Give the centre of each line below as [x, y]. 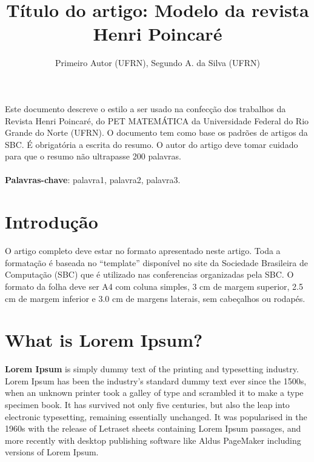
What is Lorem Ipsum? [104, 340]
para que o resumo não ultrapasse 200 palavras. [93, 156]
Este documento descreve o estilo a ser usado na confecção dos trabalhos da [145, 108]
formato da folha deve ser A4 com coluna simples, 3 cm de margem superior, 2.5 [154, 286]
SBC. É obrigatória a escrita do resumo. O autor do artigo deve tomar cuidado [152, 144]
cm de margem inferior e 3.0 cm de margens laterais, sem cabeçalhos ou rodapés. [155, 298]
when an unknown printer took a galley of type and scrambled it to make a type [154, 393]
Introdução [52, 222]
